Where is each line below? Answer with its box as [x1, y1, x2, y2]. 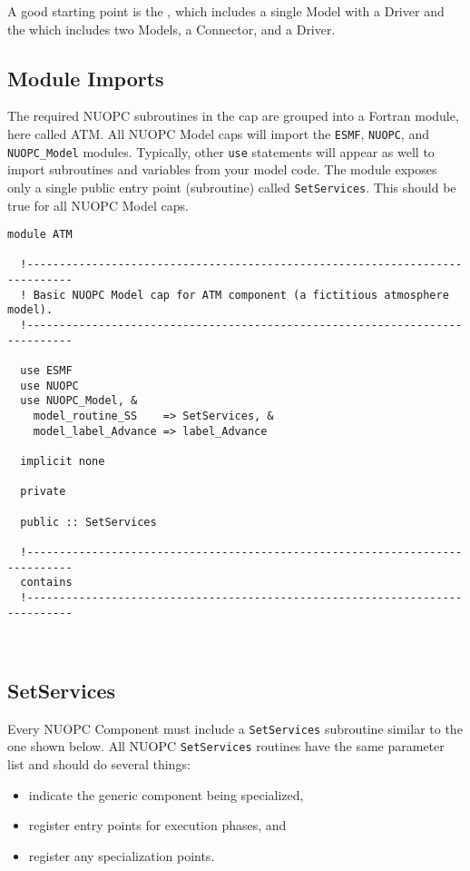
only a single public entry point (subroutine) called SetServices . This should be [7, 177, 456, 196]
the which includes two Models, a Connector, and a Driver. [7, 19, 336, 38]
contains [20, 576, 73, 589]
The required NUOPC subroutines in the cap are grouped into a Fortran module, [7, 106, 459, 125]
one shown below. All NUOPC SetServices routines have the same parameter [7, 737, 445, 756]
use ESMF [20, 364, 73, 378]
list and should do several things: [7, 755, 191, 774]
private [20, 485, 66, 499]
